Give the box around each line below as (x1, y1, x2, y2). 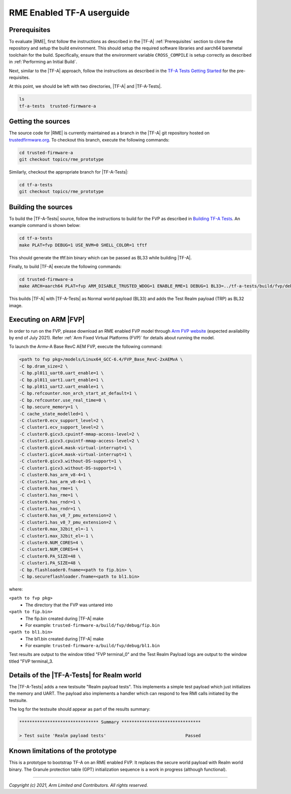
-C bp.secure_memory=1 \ (19, 404, 79, 410)
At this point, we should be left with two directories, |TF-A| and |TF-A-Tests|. (9, 83, 162, 89)
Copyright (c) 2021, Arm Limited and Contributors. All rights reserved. (9, 782, 148, 788)
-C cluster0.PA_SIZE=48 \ (19, 553, 81, 559)
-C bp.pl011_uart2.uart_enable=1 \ (19, 384, 104, 390)
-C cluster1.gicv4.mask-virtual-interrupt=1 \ (19, 451, 132, 457)
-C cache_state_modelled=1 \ (19, 411, 89, 416)
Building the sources (9, 203, 73, 211)
